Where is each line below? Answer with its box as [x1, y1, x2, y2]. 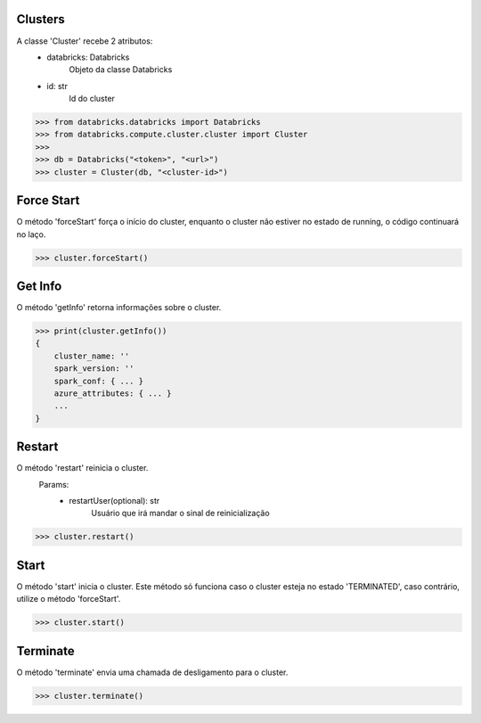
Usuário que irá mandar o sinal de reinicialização [91, 508, 271, 519]
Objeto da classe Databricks [69, 64, 173, 75]
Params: [38, 479, 69, 489]
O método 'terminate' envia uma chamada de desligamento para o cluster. [16, 667, 289, 678]
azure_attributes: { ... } [53, 388, 173, 398]
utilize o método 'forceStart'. [16, 594, 121, 604]
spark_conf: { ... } [53, 375, 144, 386]
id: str [46, 80, 69, 91]
